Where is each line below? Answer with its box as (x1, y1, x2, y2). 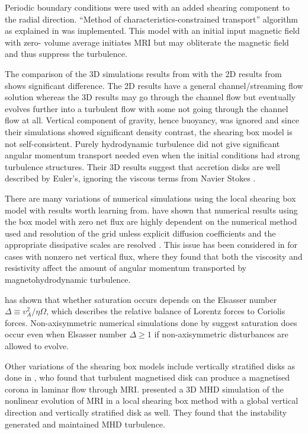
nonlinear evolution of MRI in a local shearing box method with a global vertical (5, 394, 299, 407)
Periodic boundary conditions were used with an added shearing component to (5, 1, 290, 13)
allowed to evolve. (5, 340, 69, 352)
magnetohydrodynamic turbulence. (5, 273, 131, 286)
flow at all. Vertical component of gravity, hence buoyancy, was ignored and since (5, 114, 299, 126)
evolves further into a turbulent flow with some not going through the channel (5, 102, 288, 114)
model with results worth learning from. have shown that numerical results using (5, 203, 298, 216)
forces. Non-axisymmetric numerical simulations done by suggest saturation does (5, 316, 297, 328)
